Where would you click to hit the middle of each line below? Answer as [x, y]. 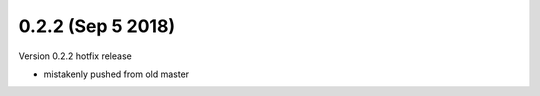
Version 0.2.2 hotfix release [75, 56]
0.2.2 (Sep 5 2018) [96, 26]
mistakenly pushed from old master [116, 74]
